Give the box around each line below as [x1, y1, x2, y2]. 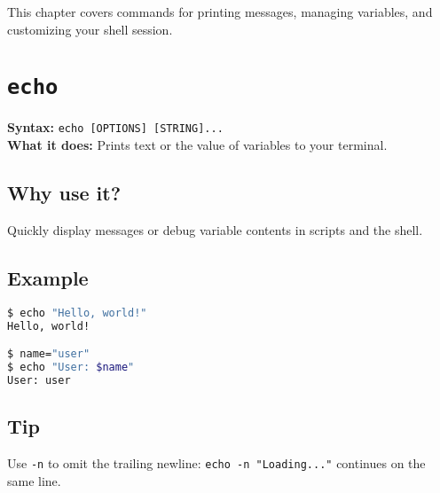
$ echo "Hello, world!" [7, 306, 147, 319]
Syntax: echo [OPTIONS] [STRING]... [7, 118, 224, 137]
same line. [7, 471, 61, 489]
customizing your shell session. [7, 20, 173, 38]
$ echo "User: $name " [7, 360, 135, 373]
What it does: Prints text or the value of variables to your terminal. [7, 136, 388, 154]
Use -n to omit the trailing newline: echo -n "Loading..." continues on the [7, 453, 426, 472]
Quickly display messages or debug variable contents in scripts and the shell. [7, 220, 423, 239]
